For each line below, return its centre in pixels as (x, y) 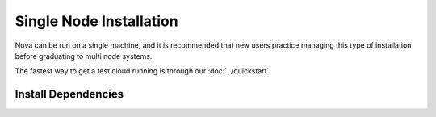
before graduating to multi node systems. (84, 56)
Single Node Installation (96, 21)
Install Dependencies (69, 94)
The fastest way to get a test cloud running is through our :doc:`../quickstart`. (143, 71)
